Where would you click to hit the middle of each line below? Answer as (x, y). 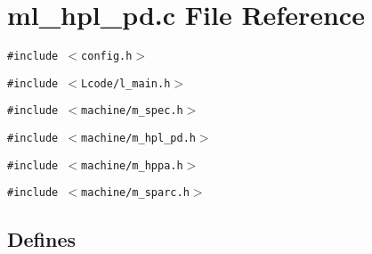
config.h (107, 57)
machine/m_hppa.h (132, 165)
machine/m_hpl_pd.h (138, 139)
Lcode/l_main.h (126, 83)
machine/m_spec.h (132, 111)
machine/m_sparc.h (135, 193)
